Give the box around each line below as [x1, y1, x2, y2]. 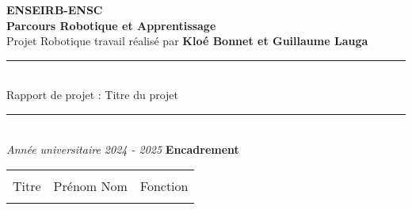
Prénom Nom [53, 177, 128, 196]
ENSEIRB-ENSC [6, 2, 103, 17]
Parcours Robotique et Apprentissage [6, 17, 216, 33]
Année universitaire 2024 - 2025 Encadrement [6, 140, 239, 157]
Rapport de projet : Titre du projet [6, 86, 178, 103]
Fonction [139, 177, 189, 196]
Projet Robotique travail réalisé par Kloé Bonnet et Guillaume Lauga [6, 32, 368, 49]
